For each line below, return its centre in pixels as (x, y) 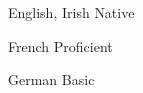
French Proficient (60, 45)
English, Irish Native (71, 12)
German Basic (51, 79)
